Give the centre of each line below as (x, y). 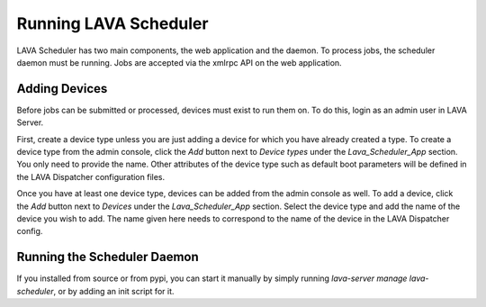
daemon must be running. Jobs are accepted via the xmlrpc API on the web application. (179, 62)
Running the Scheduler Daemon (108, 257)
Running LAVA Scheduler (112, 23)
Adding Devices (62, 89)
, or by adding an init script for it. (114, 291)
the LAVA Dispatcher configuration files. (91, 176)
